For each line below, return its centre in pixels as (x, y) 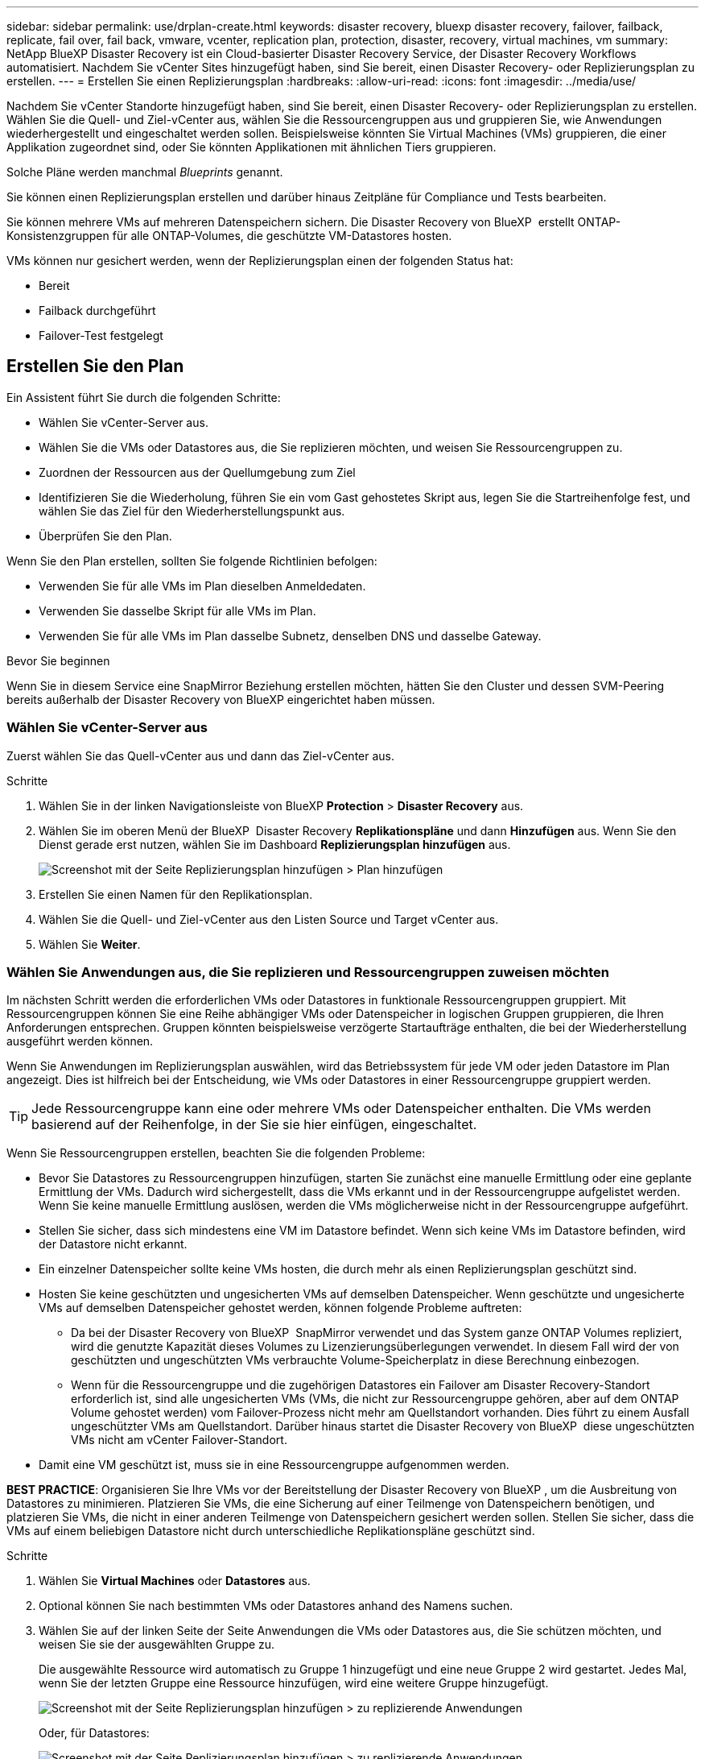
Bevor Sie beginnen (58, 660)
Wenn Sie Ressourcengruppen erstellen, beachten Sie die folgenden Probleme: (216, 1153)
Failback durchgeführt (97, 310)
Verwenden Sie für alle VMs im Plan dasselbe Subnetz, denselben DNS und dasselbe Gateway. (290, 635)
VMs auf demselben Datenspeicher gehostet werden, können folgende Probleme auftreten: (280, 1308)
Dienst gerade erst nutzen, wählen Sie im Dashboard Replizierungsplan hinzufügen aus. (275, 844)
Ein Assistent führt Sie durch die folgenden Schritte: (144, 397)
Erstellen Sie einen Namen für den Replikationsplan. (176, 894)
